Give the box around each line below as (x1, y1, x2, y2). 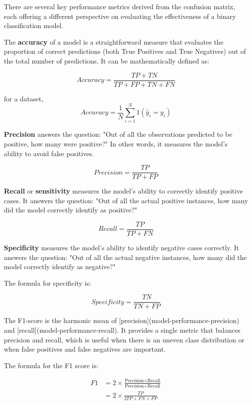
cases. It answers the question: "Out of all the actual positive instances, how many (4, 195, 248, 205)
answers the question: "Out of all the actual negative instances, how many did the (4, 252, 247, 262)
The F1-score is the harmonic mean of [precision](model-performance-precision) (4, 315, 239, 325)
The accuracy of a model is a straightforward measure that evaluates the (4, 36, 223, 47)
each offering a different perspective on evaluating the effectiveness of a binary (4, 11, 236, 21)
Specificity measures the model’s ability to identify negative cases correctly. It (4, 243, 239, 253)
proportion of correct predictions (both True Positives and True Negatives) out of (4, 46, 246, 56)
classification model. (4, 20, 63, 31)
